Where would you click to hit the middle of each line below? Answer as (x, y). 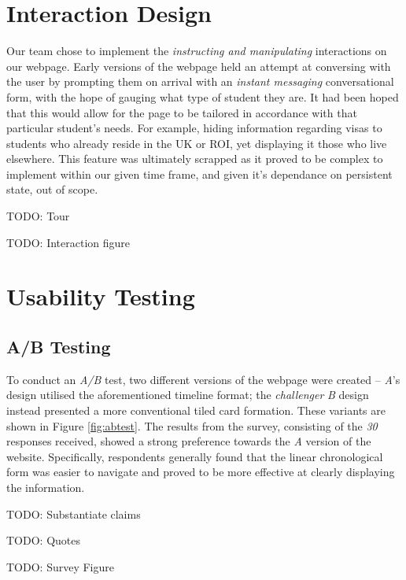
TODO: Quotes (43, 540)
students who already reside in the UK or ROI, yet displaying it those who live (197, 143)
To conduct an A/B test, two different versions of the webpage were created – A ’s (203, 379)
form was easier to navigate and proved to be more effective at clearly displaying (201, 472)
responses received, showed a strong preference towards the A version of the (189, 441)
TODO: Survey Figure (60, 566)
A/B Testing (59, 347)
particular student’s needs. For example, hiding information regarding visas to (194, 128)
